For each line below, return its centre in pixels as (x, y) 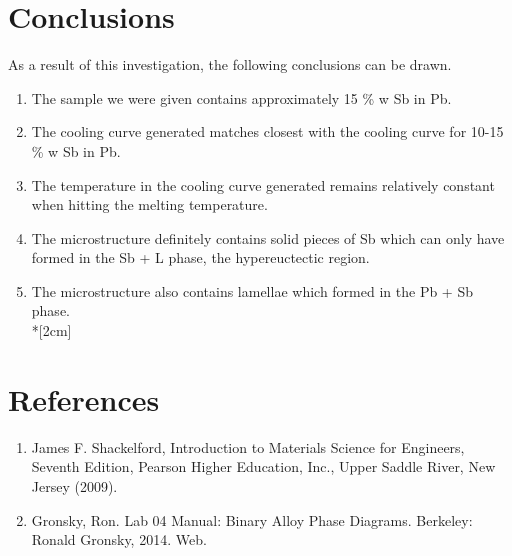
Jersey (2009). (74, 485)
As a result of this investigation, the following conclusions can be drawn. (230, 64)
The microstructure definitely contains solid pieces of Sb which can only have (268, 237)
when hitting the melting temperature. (149, 204)
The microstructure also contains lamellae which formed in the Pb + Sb (252, 290)
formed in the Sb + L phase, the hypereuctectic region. (200, 257)
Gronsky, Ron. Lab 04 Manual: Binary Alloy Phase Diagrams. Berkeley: (252, 519)
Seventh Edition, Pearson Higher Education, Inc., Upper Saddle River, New (263, 466)
